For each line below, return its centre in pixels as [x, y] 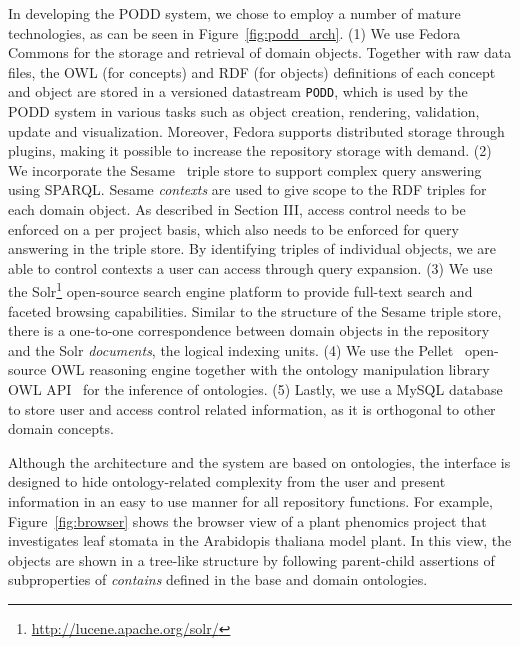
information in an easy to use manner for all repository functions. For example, [250, 500]
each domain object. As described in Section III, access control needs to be [237, 209]
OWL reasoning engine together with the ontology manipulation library [270, 369]
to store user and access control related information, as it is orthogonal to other [252, 408]
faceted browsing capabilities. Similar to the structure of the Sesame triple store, [255, 310]
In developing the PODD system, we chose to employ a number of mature [234, 13]
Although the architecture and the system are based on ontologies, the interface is [259, 461]
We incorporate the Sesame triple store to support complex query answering [245, 169]
